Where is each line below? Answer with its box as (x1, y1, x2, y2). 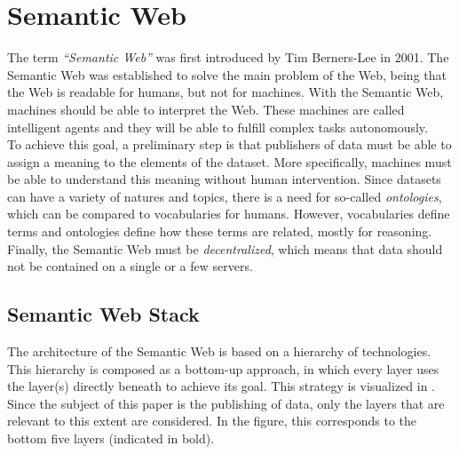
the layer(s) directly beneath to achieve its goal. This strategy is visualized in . (7, 377, 435, 395)
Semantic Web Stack (7, 300, 200, 328)
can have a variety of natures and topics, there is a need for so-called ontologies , (7, 187, 442, 205)
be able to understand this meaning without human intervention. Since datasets (7, 170, 441, 188)
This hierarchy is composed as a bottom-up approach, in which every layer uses (7, 359, 439, 378)
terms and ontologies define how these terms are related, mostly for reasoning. (7, 222, 432, 241)
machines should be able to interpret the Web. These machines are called (7, 100, 405, 118)
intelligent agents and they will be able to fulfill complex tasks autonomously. (7, 117, 428, 136)
